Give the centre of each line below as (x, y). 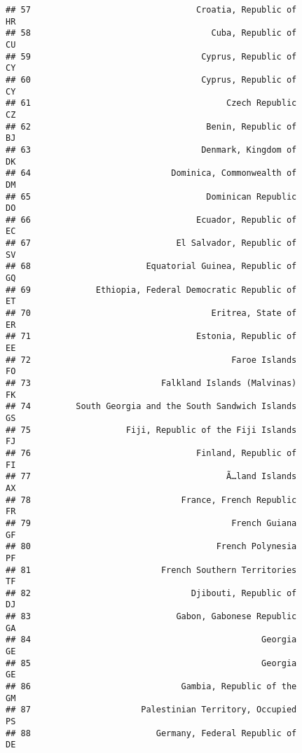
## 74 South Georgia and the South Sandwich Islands (151, 407)
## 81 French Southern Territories (151, 570)
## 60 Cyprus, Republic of (151, 80)
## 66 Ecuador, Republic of (151, 220)
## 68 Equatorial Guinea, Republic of (151, 267)
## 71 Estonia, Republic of (151, 337)
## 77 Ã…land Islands (151, 477)
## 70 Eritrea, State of (151, 313)
